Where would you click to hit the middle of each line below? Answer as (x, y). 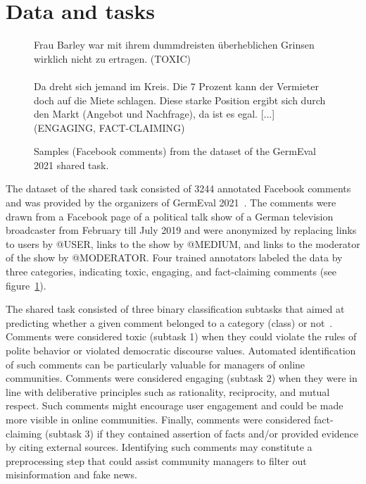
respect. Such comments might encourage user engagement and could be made (175, 405)
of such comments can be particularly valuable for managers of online (156, 364)
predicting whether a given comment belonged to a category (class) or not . (169, 322)
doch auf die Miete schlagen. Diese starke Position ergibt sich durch (180, 100)
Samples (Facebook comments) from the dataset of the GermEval (175, 151)
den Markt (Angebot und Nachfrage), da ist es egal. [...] (154, 114)
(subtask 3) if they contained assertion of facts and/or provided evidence (202, 433)
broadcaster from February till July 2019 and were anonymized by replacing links (181, 230)
